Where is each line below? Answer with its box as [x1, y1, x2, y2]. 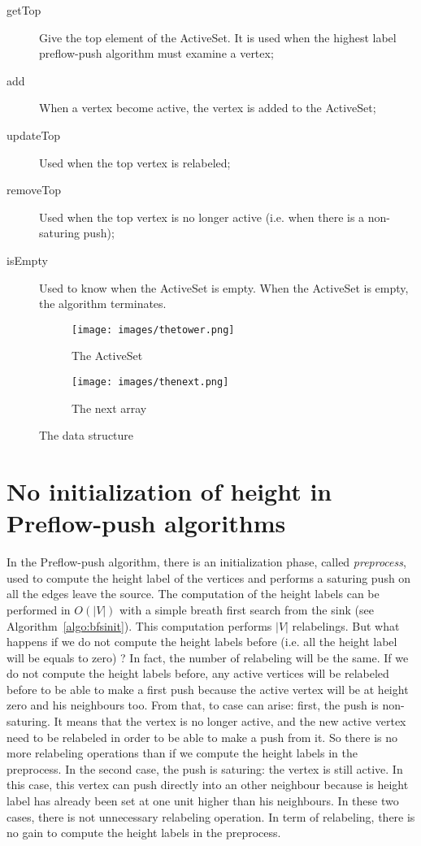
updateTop [7, 126, 61, 143]
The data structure [39, 427, 134, 444]
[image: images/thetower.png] [72, 323, 235, 336]
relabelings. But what [292, 617, 400, 634]
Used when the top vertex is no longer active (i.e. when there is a [39, 208, 365, 225]
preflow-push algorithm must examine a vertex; [39, 45, 274, 62]
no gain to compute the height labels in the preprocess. [7, 824, 281, 841]
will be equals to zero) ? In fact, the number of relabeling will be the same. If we [7, 649, 409, 666]
